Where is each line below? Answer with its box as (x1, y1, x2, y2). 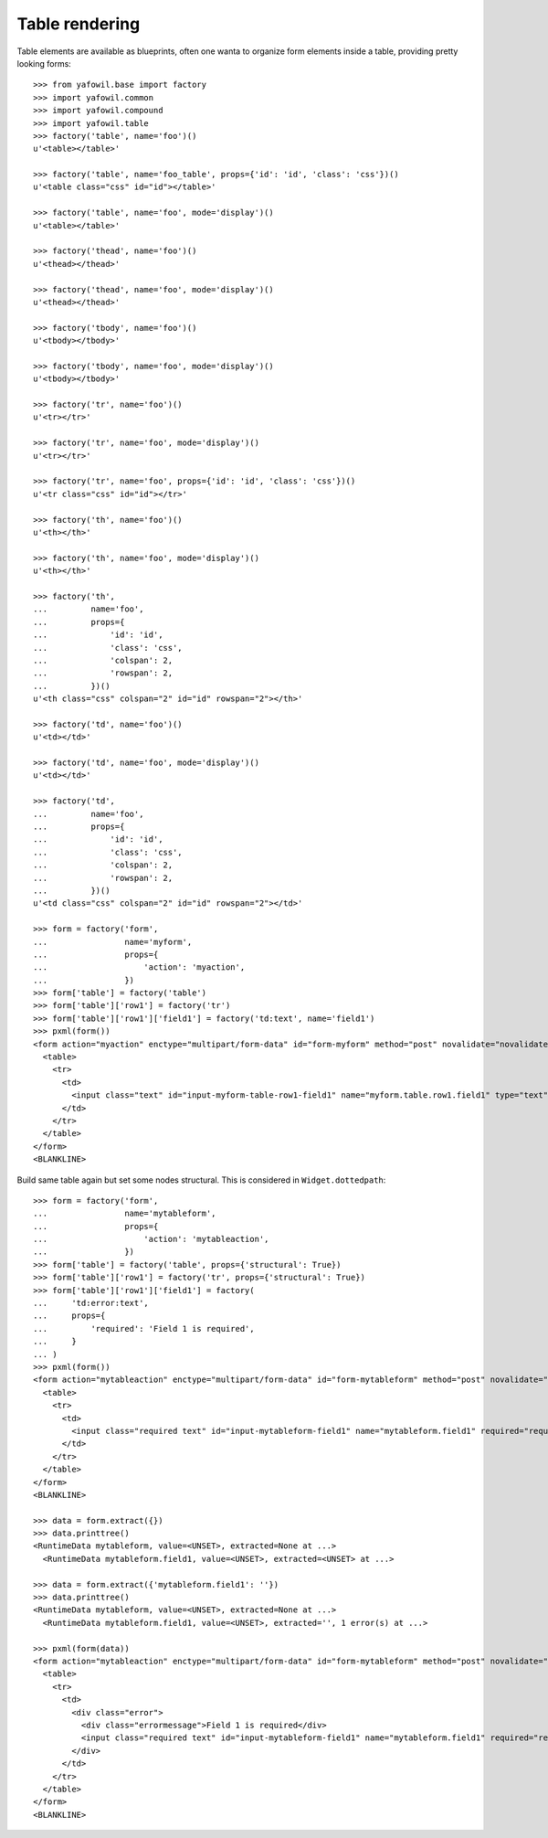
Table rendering (16, 14, 141, 34)
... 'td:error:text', (33, 1298, 150, 1309)
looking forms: (16, 58, 72, 69)
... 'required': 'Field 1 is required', (33, 1323, 255, 1333)
